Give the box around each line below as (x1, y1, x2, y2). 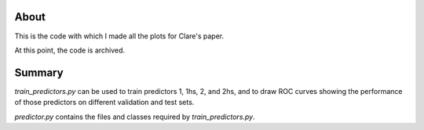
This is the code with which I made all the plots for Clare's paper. (14, 31, 225, 41)
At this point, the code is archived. (14, 45, 126, 55)
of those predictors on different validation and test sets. (14, 98, 195, 107)
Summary (14, 66, 64, 79)
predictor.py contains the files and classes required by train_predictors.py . (14, 112, 255, 121)
